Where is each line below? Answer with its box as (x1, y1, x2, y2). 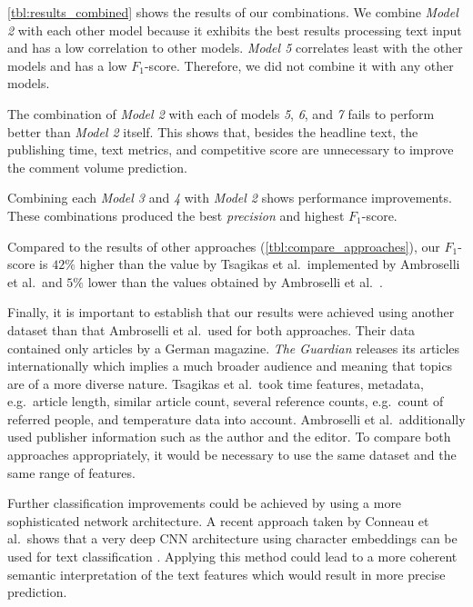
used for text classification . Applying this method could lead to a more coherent (7, 547, 458, 566)
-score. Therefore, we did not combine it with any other (144, 55, 454, 75)
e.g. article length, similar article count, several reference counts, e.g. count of (7, 392, 444, 411)
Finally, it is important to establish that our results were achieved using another (7, 303, 455, 322)
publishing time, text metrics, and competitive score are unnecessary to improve (7, 140, 454, 159)
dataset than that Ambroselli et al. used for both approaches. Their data (7, 320, 416, 339)
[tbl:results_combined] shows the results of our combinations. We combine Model (7, 3, 458, 21)
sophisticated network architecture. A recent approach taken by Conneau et (7, 511, 429, 530)
